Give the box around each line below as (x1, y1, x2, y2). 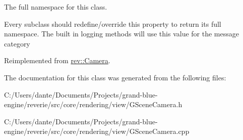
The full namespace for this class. (4, 2, 107, 12)
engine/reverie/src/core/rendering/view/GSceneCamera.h (4, 99, 183, 110)
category (4, 38, 30, 49)
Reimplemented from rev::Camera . (4, 55, 110, 66)
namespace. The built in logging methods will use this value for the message (4, 28, 239, 39)
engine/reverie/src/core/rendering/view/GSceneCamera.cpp (4, 126, 190, 136)
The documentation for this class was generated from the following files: (4, 72, 226, 82)
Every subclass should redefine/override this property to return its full (4, 18, 221, 29)
